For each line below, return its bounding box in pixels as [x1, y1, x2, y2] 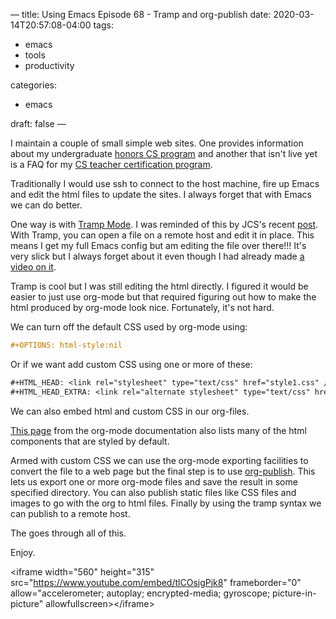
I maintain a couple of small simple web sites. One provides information [10, 137, 304, 149]
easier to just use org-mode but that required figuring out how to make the [10, 291, 317, 303]
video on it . [10, 261, 57, 273]
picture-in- [272, 587, 317, 599]
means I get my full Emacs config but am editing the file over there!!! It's [10, 240, 307, 251]
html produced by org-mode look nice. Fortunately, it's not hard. [10, 302, 275, 313]
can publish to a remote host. [10, 507, 131, 519]
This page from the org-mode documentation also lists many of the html [10, 424, 307, 436]
